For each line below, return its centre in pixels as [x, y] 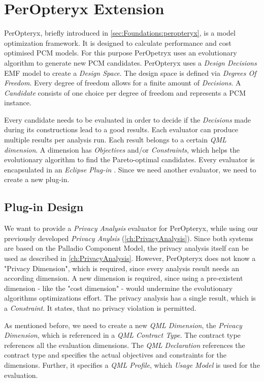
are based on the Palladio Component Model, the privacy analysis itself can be [127, 248]
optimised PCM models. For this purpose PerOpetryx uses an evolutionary [121, 53]
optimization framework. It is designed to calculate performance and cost [118, 42]
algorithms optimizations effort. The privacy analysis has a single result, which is [130, 298]
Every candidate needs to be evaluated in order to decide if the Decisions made [127, 119]
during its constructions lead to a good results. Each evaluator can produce [121, 129]
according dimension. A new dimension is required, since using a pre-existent [124, 278]
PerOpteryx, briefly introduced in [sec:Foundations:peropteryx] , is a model [120, 33]
